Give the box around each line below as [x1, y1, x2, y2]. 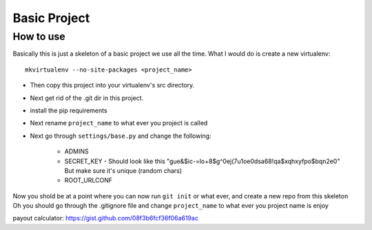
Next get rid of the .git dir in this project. [30, 94, 144, 102]
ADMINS [64, 147, 89, 156]
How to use [12, 30, 65, 43]
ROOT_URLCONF [64, 176, 113, 185]
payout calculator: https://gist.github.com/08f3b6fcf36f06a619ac [12, 214, 199, 222]
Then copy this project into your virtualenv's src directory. [30, 81, 195, 90]
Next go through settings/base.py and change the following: [30, 132, 211, 140]
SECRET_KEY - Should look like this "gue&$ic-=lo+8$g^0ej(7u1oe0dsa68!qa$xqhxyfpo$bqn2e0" [64, 157, 340, 165]
